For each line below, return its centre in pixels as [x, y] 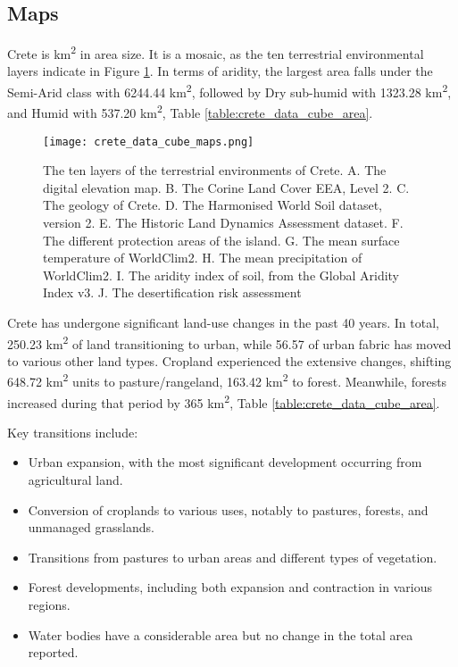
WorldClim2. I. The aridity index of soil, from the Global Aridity [221, 275]
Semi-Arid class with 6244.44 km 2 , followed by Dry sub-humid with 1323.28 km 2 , [229, 91]
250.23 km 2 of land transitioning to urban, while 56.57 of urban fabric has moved [229, 342]
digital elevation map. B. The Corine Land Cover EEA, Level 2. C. [226, 187]
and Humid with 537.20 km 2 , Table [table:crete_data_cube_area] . [190, 111]
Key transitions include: [73, 432]
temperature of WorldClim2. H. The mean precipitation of [203, 258]
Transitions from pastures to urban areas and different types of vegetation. [233, 557]
